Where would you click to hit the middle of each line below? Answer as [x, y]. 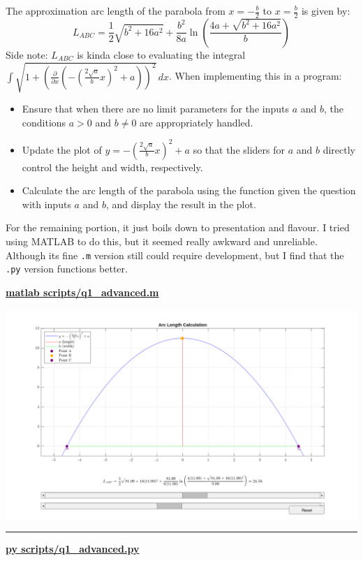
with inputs [46, 204]
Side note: [27, 54]
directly [339, 149]
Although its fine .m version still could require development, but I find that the [175, 255]
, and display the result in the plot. [181, 204]
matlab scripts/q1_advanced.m [82, 292]
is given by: [326, 10]
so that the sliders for [239, 149]
